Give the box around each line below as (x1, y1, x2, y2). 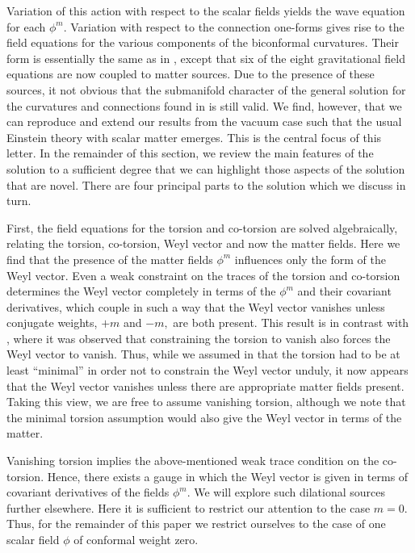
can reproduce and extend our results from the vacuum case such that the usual (6, 113, 402, 130)
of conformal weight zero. (73, 531, 199, 547)
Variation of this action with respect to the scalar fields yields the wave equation (6, 2, 405, 19)
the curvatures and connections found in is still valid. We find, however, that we (6, 97, 402, 114)
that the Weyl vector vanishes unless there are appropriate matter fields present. (6, 377, 405, 394)
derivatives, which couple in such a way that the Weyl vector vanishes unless (6, 298, 385, 315)
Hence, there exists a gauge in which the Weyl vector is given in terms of (47, 467, 409, 484)
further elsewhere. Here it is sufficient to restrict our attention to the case (6, 499, 371, 516)
